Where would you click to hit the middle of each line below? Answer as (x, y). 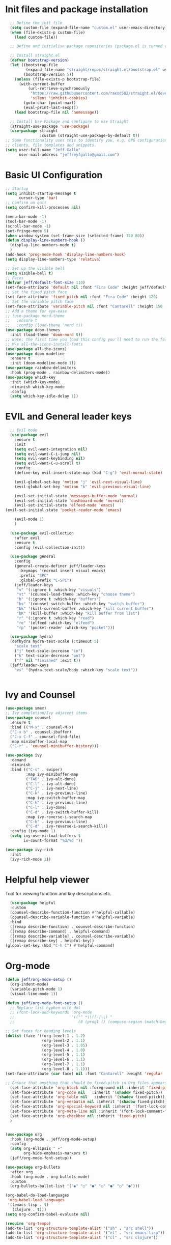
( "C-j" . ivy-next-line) (52, 788)
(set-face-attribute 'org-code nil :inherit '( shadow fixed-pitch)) (86, 1092)
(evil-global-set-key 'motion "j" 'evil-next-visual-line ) (78, 482)
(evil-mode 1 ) (29, 519)
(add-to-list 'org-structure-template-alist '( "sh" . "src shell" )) (79, 1228)
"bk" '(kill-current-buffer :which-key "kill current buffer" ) (85, 609)
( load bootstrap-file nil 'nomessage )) (57, 112)
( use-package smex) (26, 709)
